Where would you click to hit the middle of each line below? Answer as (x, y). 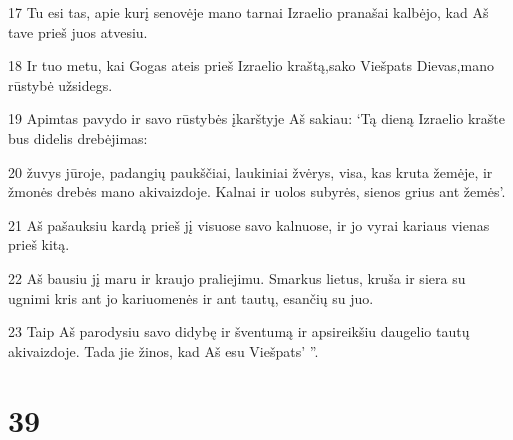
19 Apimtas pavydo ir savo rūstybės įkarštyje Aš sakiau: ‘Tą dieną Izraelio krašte (257, 118)
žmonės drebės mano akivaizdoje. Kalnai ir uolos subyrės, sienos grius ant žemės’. (257, 191)
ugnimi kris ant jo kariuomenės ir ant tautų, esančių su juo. (191, 297)
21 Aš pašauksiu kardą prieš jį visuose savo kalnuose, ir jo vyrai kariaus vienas (249, 224)
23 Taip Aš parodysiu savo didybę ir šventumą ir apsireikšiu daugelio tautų (239, 331)
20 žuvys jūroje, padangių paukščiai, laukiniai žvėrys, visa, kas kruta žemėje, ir (250, 171)
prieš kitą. (39, 244)
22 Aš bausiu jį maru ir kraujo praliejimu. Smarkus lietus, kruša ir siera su (237, 277)
